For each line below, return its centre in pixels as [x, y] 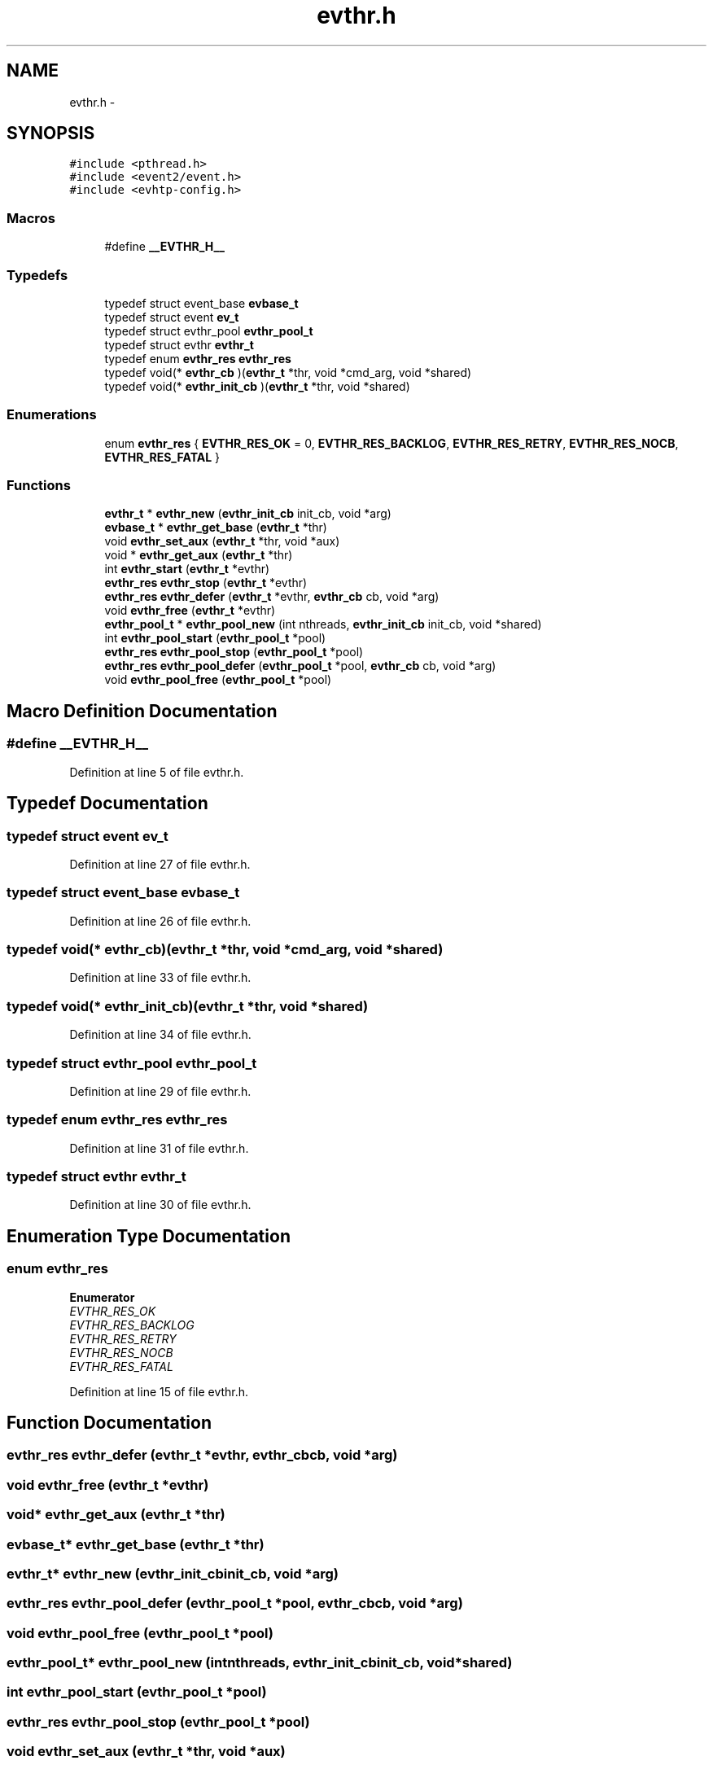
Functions [39, 486]
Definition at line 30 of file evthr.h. [160, 1205]
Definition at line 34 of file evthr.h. [160, 1035]
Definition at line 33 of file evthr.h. [160, 978]
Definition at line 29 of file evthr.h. [160, 1091]
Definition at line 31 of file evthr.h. [159, 1148]
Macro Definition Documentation [142, 711]
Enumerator [102, 1297]
